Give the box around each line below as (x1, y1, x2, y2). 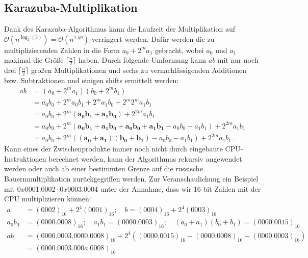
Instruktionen (4, 153, 46, 164)
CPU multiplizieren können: (4, 193, 91, 204)
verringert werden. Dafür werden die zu (91, 33, 215, 44)
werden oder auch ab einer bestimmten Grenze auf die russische (4, 163, 203, 174)
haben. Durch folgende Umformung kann (79, 55, 207, 65)
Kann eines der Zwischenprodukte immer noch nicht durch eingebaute (4, 143, 223, 154)
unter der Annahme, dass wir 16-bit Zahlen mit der (100, 183, 261, 194)
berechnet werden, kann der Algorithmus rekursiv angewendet (48, 153, 242, 164)
